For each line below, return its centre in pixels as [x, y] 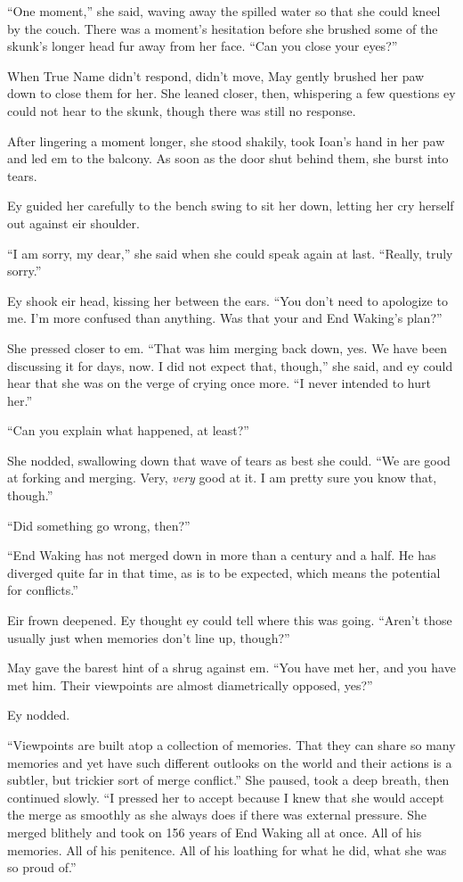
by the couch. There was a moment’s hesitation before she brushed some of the [223, 28]
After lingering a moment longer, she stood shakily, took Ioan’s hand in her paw [226, 140]
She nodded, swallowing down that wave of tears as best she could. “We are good [229, 460]
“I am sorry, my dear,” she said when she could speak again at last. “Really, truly [230, 253]
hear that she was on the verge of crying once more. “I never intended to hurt [219, 383]
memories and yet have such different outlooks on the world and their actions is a [230, 762]
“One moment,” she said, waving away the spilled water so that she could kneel [224, 11]
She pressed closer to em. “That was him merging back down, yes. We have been [227, 347]
